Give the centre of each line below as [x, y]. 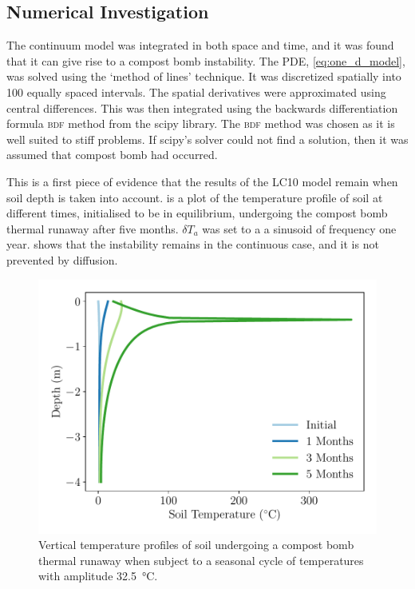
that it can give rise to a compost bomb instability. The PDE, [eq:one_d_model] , [206, 60]
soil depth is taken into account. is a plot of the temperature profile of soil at [195, 197]
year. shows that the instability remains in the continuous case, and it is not [193, 244]
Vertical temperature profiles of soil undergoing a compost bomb [196, 545]
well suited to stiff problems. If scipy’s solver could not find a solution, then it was [207, 139]
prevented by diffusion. [62, 259]
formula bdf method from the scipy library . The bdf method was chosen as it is [201, 123]
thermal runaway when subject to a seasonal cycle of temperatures [201, 560]
